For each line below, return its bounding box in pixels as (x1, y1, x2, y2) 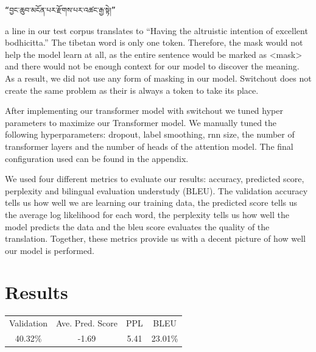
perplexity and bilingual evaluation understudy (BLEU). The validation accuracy (5, 184, 308, 197)
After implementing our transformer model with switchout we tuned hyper (5, 104, 283, 117)
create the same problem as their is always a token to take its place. (5, 83, 259, 96)
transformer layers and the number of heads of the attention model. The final (5, 139, 293, 152)
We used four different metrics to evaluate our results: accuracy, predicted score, (5, 172, 304, 185)
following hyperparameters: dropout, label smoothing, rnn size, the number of (5, 128, 295, 141)
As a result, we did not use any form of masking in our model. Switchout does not (5, 71, 312, 84)
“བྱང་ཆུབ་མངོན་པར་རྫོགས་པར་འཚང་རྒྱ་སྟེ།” (5, 6, 116, 15)
